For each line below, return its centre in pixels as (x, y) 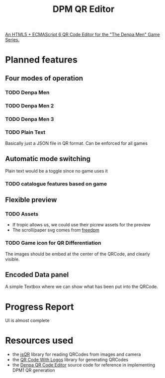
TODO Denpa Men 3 (30, 119)
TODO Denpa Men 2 (30, 105)
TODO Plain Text (25, 132)
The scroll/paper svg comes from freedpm (56, 230)
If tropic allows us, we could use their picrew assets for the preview (81, 225)
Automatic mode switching (48, 159)
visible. (12, 259)
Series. (12, 40)
